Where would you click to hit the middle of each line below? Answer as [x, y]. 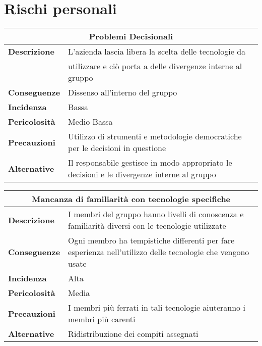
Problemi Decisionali [131, 36]
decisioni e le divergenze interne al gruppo [142, 174]
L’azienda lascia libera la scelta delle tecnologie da [157, 52]
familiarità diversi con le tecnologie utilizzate [147, 226]
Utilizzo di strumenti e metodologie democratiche [155, 136]
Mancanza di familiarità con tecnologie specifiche [131, 199]
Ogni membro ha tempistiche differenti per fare [151, 240]
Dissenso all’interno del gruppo [123, 92]
